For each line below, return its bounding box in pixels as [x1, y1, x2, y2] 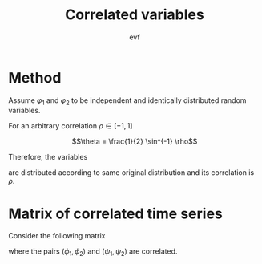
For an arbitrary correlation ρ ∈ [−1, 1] [8, 121, 133, 131]
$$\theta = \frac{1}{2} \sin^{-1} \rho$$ [71, 136, 198, 146]
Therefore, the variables [8, 152, 88, 162]
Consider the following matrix [8, 231, 106, 241]
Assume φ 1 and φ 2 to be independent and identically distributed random [8, 95, 247, 107]
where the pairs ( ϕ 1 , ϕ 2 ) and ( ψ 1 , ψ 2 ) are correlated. [8, 246, 178, 258]
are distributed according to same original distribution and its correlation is [8, 168, 255, 177]
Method [8, 68, 62, 87]
